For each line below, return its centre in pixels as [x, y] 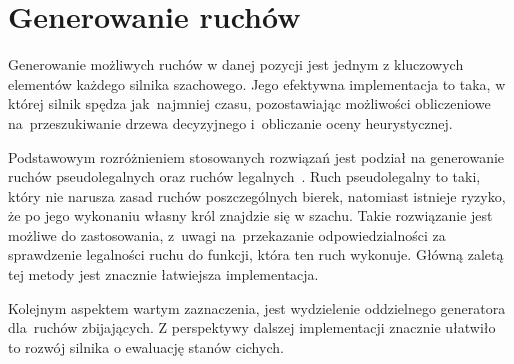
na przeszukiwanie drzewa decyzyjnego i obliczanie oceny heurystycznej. [230, 122]
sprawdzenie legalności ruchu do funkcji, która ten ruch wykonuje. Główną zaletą [256, 254]
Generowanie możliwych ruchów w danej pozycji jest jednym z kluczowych [236, 64]
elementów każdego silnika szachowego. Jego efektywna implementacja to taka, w [257, 83]
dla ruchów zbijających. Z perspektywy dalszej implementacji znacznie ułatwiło [252, 327]
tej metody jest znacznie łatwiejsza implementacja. [163, 274]
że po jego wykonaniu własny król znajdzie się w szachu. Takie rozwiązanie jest [250, 215]
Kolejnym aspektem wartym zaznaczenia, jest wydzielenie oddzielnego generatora [257, 307]
